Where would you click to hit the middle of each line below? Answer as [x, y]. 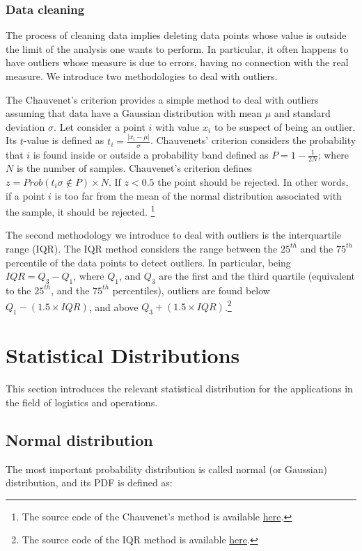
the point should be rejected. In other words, [253, 181]
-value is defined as [64, 140]
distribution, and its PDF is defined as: [89, 482]
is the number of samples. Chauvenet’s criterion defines [134, 168]
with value [178, 126]
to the [18, 290]
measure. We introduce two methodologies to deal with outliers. [142, 76]
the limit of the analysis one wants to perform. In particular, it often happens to [177, 48]
